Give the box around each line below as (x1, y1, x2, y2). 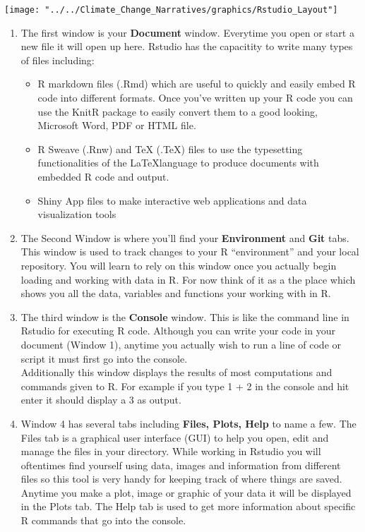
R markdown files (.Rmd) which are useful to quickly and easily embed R (37, 76, 356, 91)
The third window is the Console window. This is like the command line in (20, 309, 349, 324)
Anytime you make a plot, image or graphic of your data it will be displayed (20, 485, 352, 500)
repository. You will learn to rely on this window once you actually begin (20, 258, 337, 272)
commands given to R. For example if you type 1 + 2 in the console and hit (20, 378, 349, 393)
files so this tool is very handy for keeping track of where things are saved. (20, 471, 342, 486)
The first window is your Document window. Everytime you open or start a (20, 25, 354, 40)
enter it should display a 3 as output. (20, 392, 181, 407)
